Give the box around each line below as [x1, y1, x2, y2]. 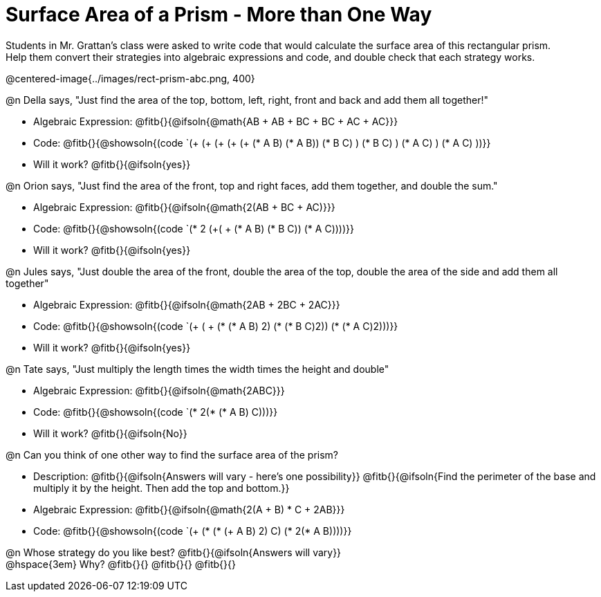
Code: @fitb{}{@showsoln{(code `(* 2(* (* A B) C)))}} [33, 405, 278, 418]
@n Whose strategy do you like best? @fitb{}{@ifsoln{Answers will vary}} [6, 546, 342, 558]
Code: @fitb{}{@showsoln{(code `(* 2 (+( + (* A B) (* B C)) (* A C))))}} [33, 222, 354, 235]
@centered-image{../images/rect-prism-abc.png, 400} [6, 72, 255, 84]
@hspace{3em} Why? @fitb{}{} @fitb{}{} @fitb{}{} [6, 558, 236, 570]
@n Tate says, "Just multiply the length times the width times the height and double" [6, 362, 389, 375]
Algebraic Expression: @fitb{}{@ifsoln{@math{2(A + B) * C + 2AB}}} [33, 503, 345, 515]
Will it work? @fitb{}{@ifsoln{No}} [33, 427, 187, 439]
